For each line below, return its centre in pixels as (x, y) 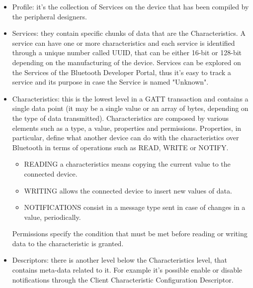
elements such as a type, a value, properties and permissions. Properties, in (127, 128)
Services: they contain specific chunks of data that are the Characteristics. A (129, 33)
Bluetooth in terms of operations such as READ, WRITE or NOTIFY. (120, 147)
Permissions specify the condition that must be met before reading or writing (130, 234)
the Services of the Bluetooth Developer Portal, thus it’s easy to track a (122, 72)
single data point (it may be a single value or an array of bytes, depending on (130, 108)
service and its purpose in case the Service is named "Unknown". (110, 82)
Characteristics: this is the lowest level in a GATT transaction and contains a (130, 98)
